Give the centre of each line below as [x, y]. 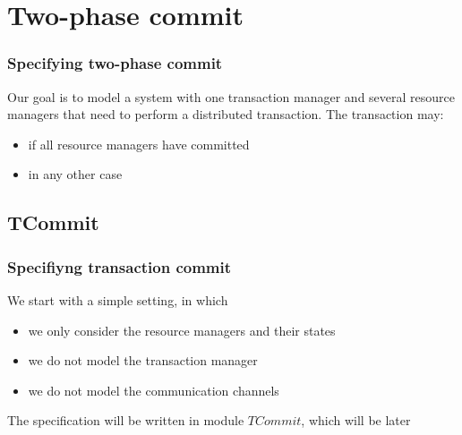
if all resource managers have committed [139, 144]
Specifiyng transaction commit [120, 266]
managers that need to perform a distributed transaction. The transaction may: [226, 114]
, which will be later [356, 420]
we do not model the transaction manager [143, 360]
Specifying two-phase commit [115, 63]
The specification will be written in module [126, 420]
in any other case [75, 174]
